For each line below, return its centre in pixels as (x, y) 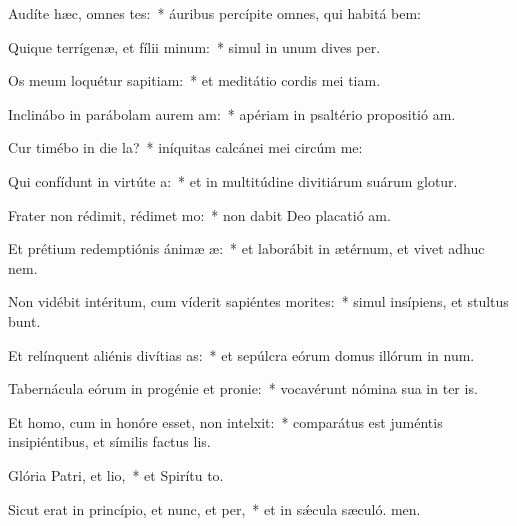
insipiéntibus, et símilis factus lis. (109, 441)
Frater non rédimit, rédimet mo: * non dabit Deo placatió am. (199, 214)
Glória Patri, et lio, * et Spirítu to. (116, 474)
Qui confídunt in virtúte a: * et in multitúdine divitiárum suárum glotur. (233, 180)
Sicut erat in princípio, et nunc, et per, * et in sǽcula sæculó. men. (214, 508)
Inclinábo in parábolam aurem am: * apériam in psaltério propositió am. (232, 113)
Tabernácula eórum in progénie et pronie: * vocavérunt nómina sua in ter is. (243, 388)
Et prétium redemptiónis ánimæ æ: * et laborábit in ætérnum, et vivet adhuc (246, 248)
